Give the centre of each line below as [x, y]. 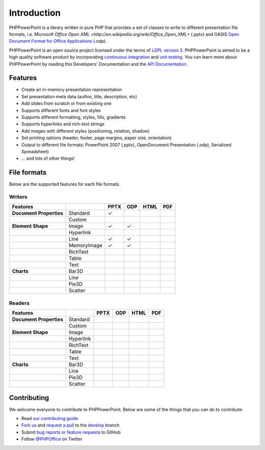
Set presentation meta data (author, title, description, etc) [79, 96]
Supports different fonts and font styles [61, 110]
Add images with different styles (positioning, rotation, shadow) [85, 131]
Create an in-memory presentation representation [72, 90]
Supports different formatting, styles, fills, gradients [74, 117]
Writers [18, 197]
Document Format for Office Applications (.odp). [58, 41]
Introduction [35, 13]
